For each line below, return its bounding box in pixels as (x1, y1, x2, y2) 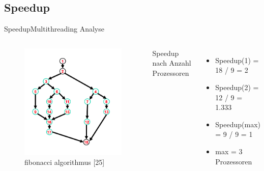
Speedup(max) (215, 119, 260, 129)
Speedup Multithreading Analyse (4, 23, 104, 34)
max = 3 (215, 146, 243, 156)
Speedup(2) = (215, 81, 259, 92)
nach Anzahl (152, 58, 191, 68)
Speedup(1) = (215, 54, 259, 65)
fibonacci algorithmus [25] (24, 157, 105, 167)
